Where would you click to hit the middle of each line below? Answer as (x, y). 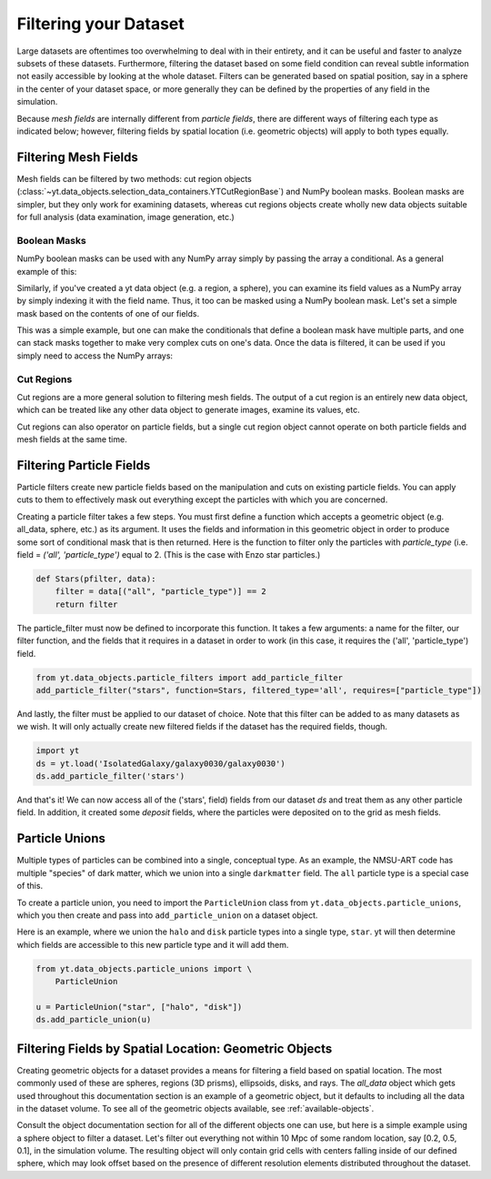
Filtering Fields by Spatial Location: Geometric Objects (175, 1048)
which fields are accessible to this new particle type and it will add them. (153, 944)
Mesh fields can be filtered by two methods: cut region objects (134, 178)
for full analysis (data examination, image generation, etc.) (126, 217)
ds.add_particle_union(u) (94, 1020)
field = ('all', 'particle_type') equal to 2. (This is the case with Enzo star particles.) (169, 555)
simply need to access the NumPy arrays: (95, 356)
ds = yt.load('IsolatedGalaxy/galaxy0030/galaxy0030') (160, 763)
